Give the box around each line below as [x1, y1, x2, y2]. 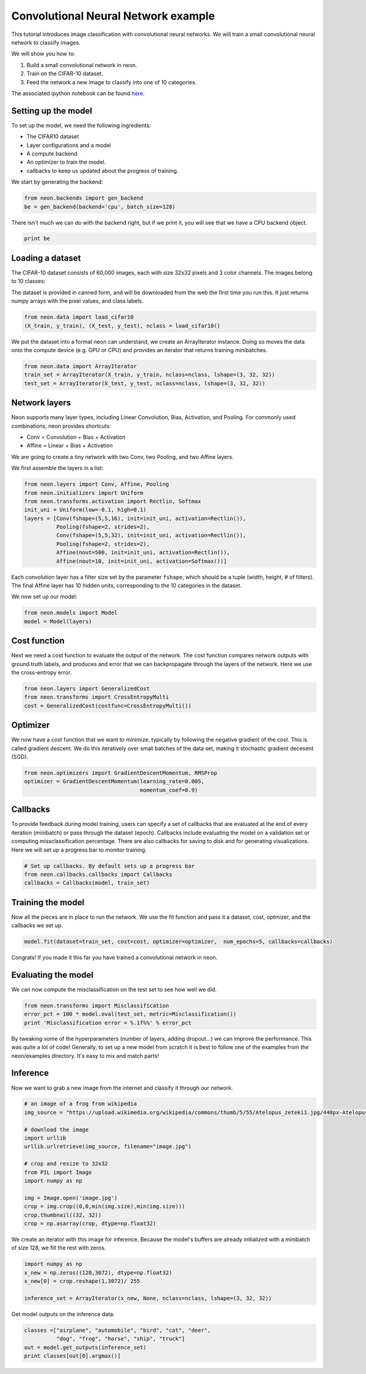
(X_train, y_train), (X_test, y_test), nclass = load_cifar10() [24, 322, 221, 329]
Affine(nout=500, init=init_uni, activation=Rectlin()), [56, 549, 231, 556]
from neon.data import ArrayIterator [24, 363, 137, 369]
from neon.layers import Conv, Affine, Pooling [24, 481, 169, 488]
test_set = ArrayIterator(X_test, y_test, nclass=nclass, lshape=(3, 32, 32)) [24, 380, 265, 387]
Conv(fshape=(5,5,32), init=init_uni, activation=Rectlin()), [56, 532, 246, 539]
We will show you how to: [11, 50, 76, 57]
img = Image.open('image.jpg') [24, 1194, 118, 1201]
